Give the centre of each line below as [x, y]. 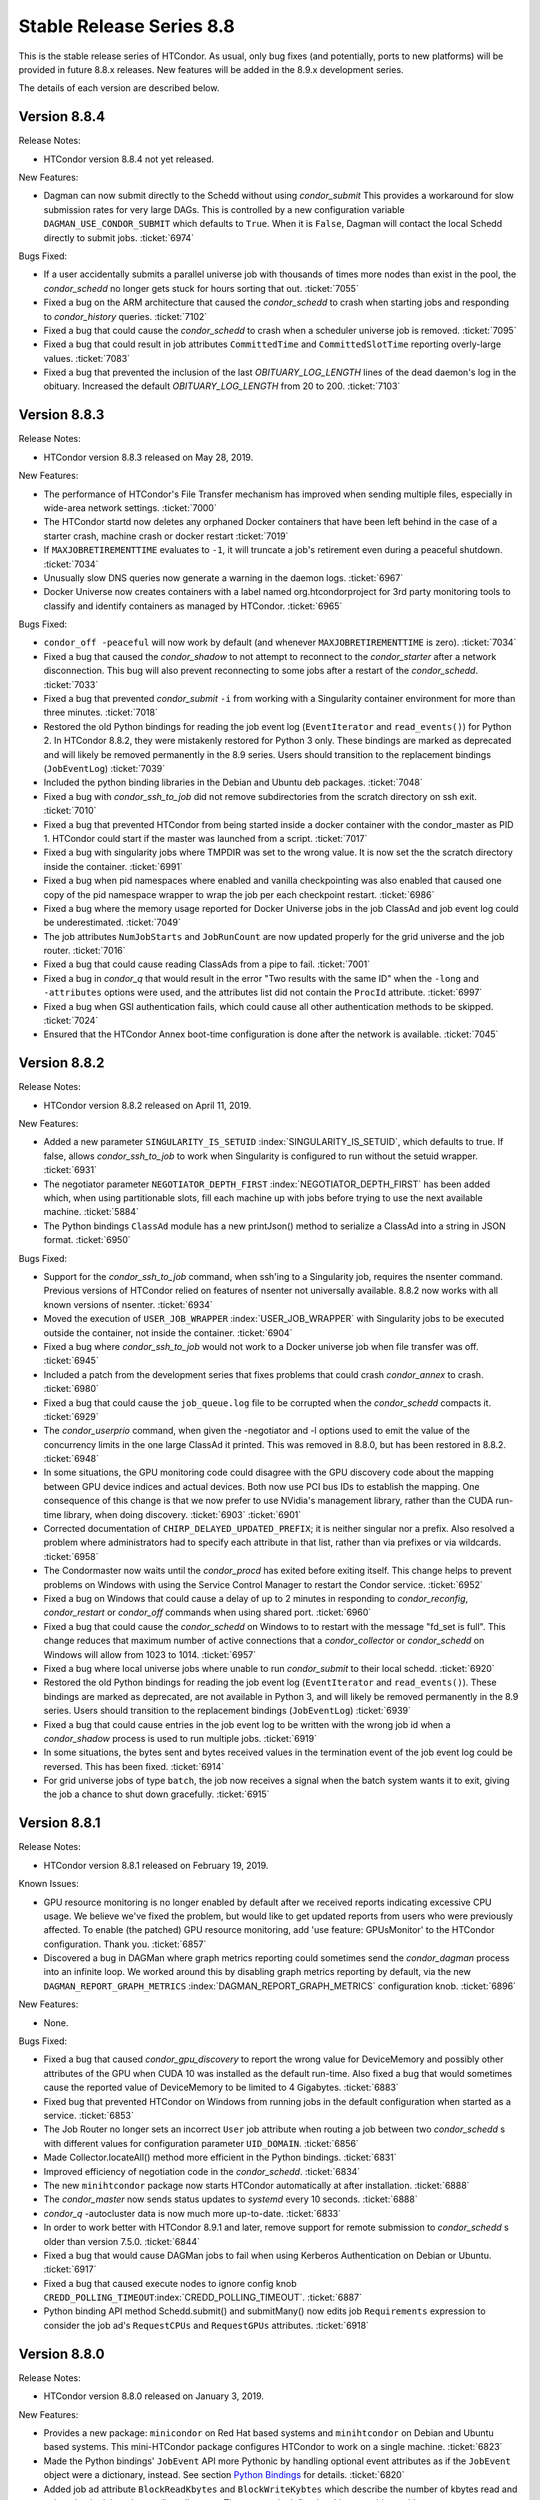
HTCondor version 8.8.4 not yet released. [129, 159]
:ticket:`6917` [70, 2269]
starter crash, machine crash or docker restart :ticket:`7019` [166, 536]
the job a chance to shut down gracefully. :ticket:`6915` [156, 1794]
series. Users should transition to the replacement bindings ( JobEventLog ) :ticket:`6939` [227, 1711]
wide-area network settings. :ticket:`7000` [130, 507]
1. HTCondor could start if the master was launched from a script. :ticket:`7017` [205, 838]
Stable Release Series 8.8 [126, 26]
